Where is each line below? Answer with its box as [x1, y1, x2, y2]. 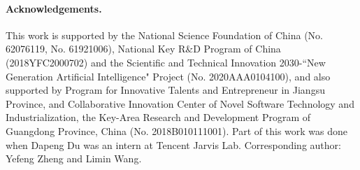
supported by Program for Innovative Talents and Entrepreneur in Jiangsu [6, 83, 325, 97]
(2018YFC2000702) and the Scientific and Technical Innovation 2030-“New [6, 55, 326, 69]
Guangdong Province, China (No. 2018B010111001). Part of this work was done [6, 123, 348, 138]
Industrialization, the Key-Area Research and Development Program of [6, 110, 311, 125]
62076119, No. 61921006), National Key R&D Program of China [6, 41, 281, 56]
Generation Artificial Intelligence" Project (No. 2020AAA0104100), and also [6, 69, 331, 83]
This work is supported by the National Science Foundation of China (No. [6, 27, 323, 42]
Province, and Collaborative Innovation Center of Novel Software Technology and [6, 96, 354, 111]
